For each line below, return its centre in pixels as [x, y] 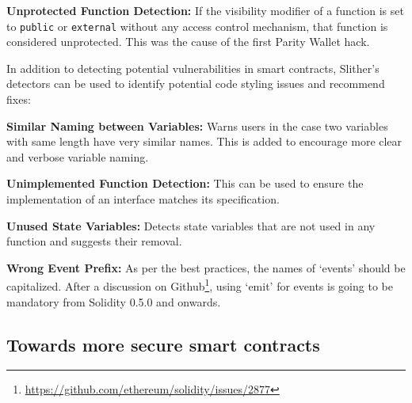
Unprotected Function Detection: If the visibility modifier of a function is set [205, 10]
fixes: [19, 99]
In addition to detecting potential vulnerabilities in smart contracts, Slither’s [193, 68]
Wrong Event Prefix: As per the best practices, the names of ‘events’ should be [206, 267]
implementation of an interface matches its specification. [143, 199]
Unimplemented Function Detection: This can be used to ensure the [185, 183]
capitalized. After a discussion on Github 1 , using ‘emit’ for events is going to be [200, 285]
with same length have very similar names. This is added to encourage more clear [204, 141]
